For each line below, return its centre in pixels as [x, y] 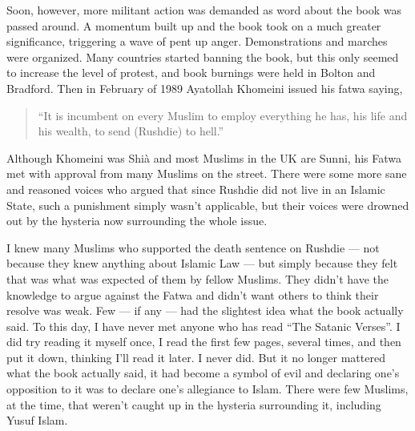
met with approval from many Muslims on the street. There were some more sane [207, 173]
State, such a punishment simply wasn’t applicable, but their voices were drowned [208, 205]
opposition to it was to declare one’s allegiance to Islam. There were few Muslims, [207, 389]
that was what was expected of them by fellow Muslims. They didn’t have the [198, 278]
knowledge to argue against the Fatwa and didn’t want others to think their [193, 294]
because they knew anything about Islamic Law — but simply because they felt [202, 263]
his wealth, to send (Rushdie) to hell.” [131, 131]
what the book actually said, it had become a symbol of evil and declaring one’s [203, 373]
